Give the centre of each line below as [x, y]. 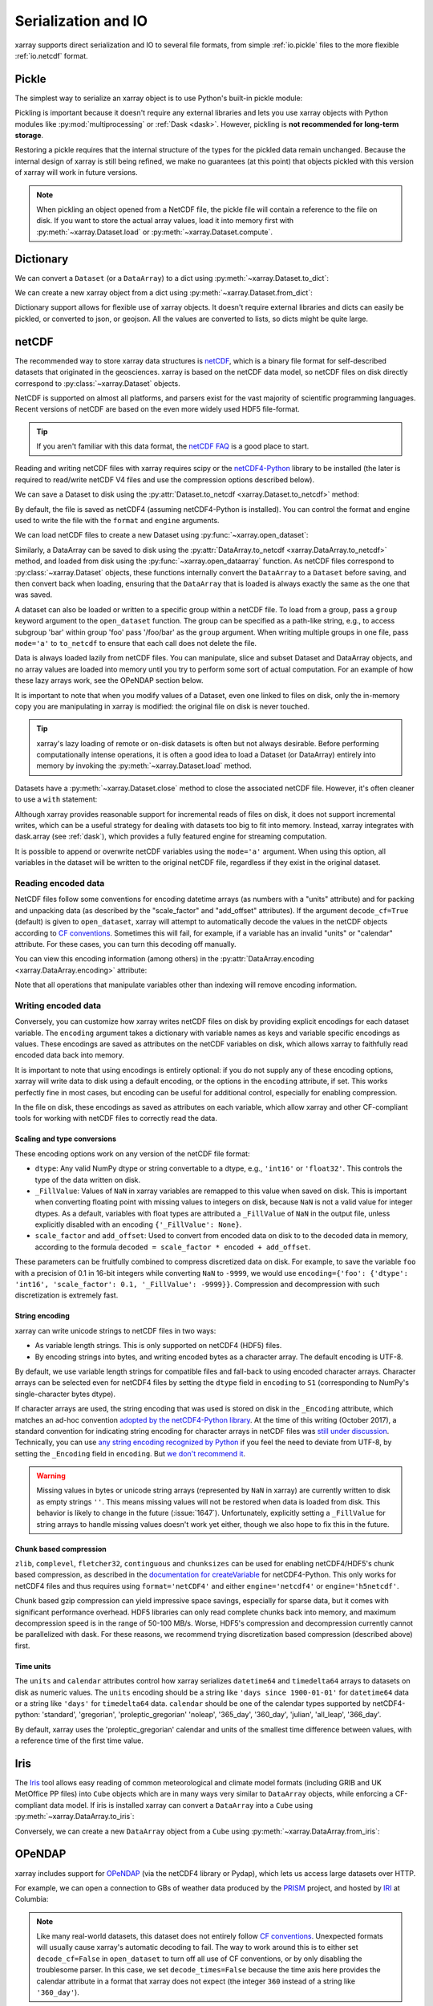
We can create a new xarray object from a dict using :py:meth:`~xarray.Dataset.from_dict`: [164, 293]
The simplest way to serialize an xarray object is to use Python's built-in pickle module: [159, 98]
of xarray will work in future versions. [76, 173]
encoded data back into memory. [69, 1055]
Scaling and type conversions [65, 1139]
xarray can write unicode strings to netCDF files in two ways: [115, 1330]
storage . [29, 136]
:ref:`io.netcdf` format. [51, 55]
